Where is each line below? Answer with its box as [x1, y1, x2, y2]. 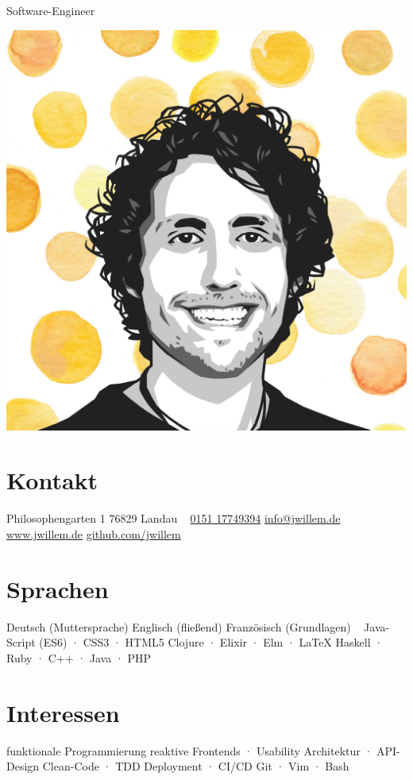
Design [6, 758, 40, 774]
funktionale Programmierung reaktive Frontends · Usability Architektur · [6, 742, 373, 759]
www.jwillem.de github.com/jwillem [6, 525, 181, 542]
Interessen [6, 696, 120, 728]
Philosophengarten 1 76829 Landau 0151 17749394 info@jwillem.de [6, 510, 341, 527]
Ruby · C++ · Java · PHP [6, 649, 151, 666]
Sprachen [6, 572, 109, 604]
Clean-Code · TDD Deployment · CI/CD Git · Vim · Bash [42, 758, 349, 774]
